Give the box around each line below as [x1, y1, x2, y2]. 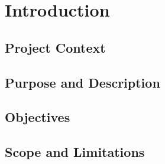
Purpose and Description [5, 73, 160, 91]
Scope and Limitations [5, 143, 145, 161]
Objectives [5, 108, 70, 126]
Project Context [5, 38, 106, 56]
